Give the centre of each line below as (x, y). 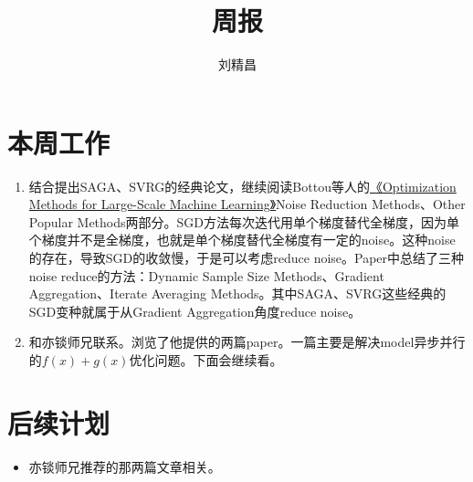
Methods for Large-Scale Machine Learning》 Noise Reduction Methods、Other (247, 204)
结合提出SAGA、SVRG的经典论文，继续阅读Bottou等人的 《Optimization (242, 186)
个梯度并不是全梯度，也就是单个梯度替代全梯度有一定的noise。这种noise (242, 240)
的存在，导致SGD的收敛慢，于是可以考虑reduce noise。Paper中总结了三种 (247, 258)
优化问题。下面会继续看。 (206, 360)
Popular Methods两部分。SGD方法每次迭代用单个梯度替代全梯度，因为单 (244, 221)
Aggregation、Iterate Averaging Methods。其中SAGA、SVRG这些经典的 (237, 293)
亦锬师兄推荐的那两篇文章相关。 (125, 466)
